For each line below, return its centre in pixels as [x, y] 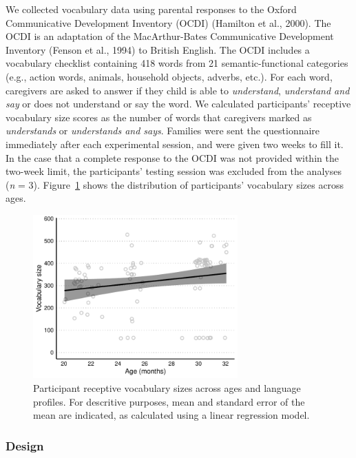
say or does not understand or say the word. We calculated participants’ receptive [178, 104]
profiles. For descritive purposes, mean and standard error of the [169, 401]
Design [25, 445]
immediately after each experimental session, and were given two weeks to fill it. [175, 144]
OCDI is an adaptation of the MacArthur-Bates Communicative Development [170, 36]
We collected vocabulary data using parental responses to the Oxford [151, 9]
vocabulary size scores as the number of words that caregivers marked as [159, 117]
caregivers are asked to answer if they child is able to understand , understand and [178, 90]
